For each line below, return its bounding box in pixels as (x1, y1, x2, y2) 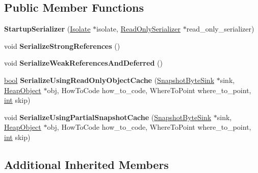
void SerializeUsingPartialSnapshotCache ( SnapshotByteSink (4, 111, 212, 122)
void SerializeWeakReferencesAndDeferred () (4, 57, 163, 68)
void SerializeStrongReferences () (4, 40, 120, 51)
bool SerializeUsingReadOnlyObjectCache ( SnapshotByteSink (4, 74, 215, 85)
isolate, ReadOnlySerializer (96, 23, 180, 34)
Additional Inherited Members (4, 156, 169, 172)
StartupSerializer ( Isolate (4, 23, 91, 34)
